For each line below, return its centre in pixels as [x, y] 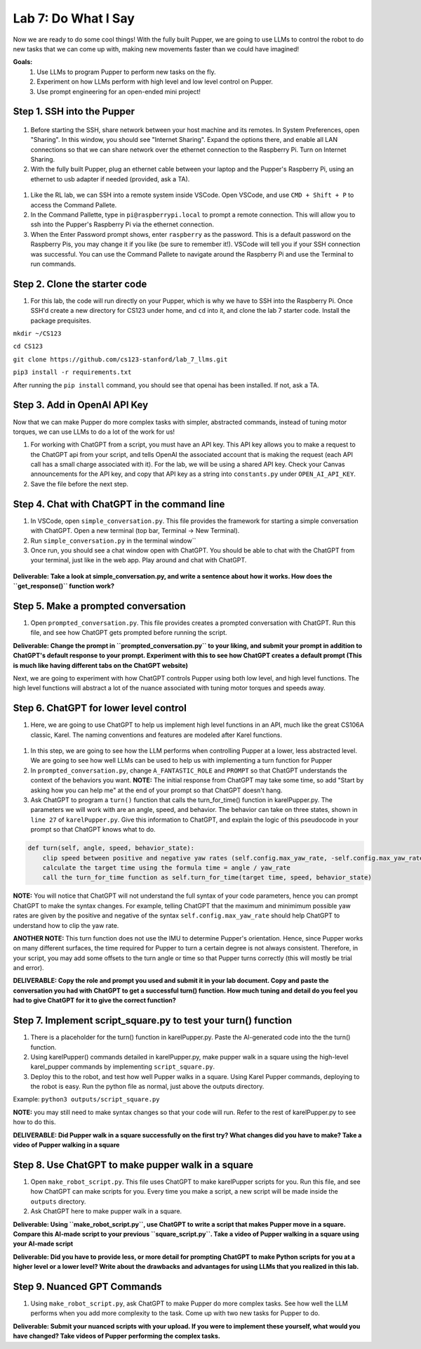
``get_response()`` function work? [64, 586]
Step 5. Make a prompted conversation [99, 606]
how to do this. [34, 1122]
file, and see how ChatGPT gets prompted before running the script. [129, 633]
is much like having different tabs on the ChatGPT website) [101, 665]
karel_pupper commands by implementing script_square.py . [123, 1067]
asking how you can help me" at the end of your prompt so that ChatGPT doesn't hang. [156, 790]
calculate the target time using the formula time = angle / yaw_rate [167, 867]
